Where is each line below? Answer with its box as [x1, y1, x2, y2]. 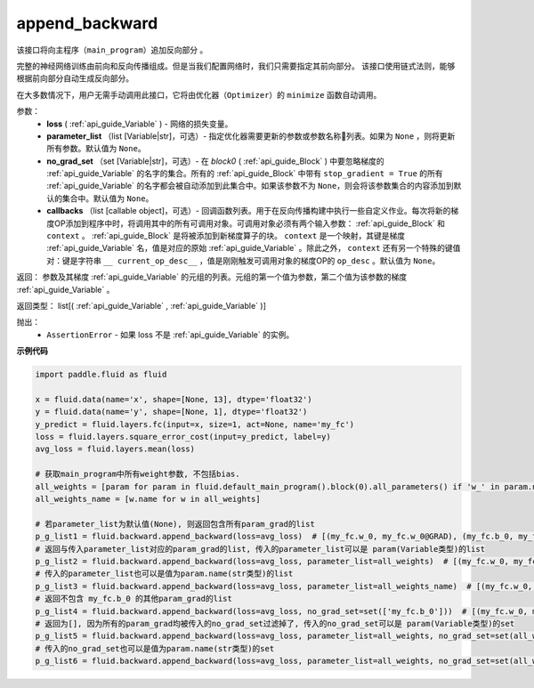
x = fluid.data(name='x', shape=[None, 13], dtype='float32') [35, 394, 312, 404]
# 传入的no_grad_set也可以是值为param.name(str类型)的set [35, 643, 275, 653]
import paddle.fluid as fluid [35, 369, 167, 380]
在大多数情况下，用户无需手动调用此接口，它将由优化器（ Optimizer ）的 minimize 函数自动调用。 [16, 89, 382, 100]
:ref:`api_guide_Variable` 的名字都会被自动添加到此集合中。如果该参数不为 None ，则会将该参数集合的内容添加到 [46, 181, 454, 191]
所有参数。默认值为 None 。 [46, 143, 146, 154]
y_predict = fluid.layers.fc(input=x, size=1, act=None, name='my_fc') [35, 419, 355, 429]
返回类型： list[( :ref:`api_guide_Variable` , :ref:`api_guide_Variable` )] [16, 300, 267, 311]
